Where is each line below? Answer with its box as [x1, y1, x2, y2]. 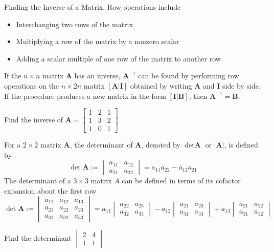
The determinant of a [4, 175, 71, 186]
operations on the [4, 80, 59, 91]
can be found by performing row [138, 70, 239, 81]
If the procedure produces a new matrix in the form [4, 90, 166, 101]
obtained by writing [130, 80, 192, 91]
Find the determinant [4, 232, 72, 243]
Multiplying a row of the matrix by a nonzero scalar [16, 36, 179, 47]
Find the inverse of [4, 114, 63, 124]
